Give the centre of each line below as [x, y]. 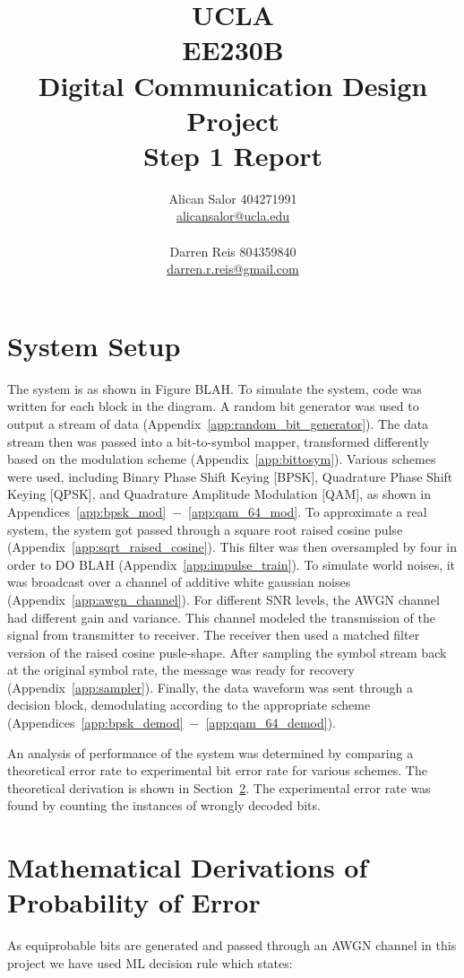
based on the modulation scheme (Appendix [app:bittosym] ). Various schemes [222, 459]
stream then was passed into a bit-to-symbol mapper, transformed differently [219, 441]
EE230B [233, 50]
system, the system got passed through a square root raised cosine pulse [205, 529]
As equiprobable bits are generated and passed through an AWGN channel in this [232, 945]
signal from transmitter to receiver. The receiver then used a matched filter [214, 635]
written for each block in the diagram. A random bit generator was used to [213, 406]
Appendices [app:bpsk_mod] [87, 511]
